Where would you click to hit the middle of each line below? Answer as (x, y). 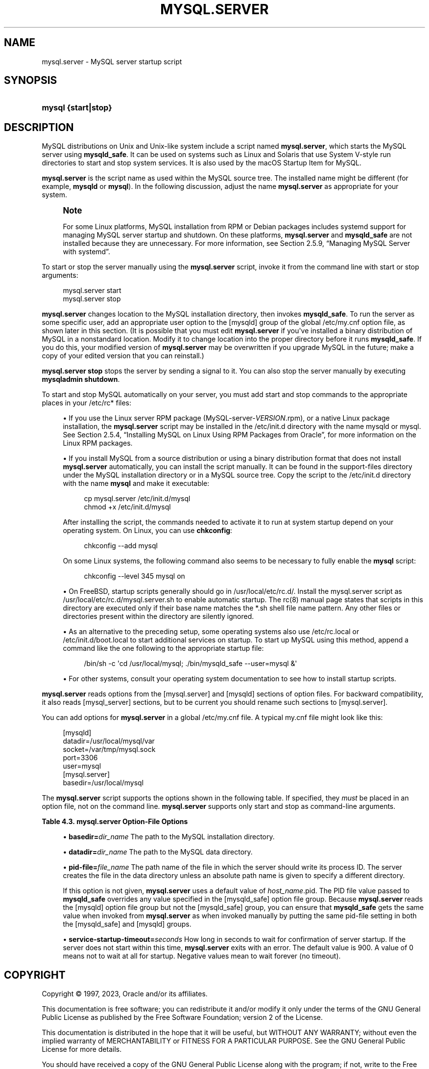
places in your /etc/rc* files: (87, 403)
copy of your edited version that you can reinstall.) (123, 356)
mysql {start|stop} (77, 108)
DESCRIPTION (39, 127)
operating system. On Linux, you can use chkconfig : (148, 531)
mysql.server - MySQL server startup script (112, 61)
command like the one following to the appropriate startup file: (163, 648)
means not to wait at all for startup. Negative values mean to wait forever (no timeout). (202, 956)
